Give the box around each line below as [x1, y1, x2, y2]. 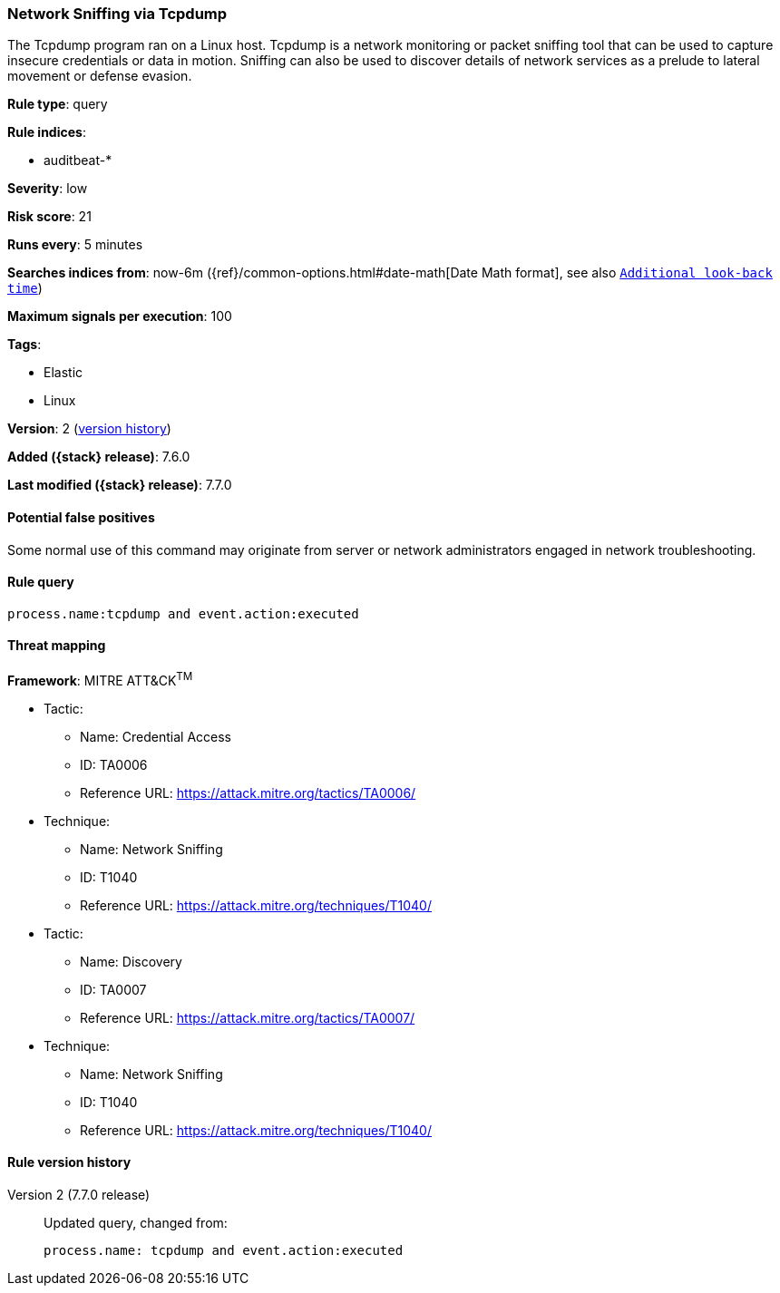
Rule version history [7, 1154, 132, 1171]
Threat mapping [7, 637, 106, 654]
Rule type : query [7, 96, 108, 112]
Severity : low [7, 180, 88, 197]
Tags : [7, 336, 42, 353]
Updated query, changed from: [44, 1214, 228, 1230]
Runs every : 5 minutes [7, 237, 143, 253]
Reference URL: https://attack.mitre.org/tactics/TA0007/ [80, 1009, 415, 1026]
